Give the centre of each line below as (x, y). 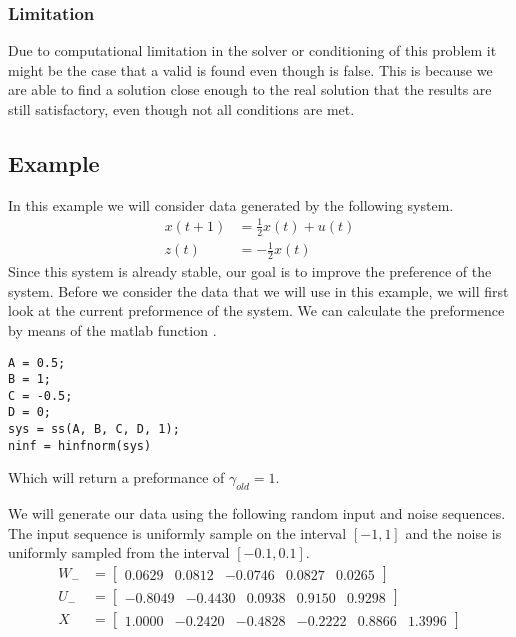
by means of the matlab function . (112, 329)
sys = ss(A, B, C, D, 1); (94, 429)
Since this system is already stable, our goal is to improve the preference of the (250, 271)
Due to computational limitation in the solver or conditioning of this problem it (252, 50)
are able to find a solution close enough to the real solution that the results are (250, 89)
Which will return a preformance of (116, 477)
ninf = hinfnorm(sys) (80, 445)
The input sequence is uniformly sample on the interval (177, 532)
